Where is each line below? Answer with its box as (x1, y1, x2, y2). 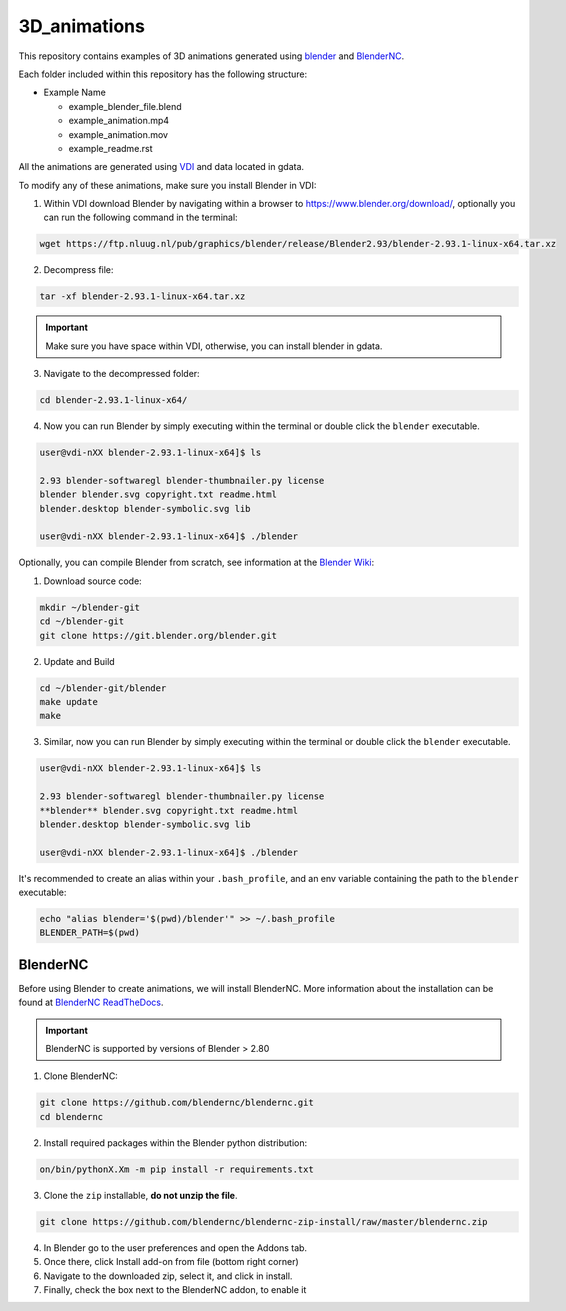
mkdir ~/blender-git (39, 601, 140, 613)
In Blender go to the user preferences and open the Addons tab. (43, 1241, 308, 1254)
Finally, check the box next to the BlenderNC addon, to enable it (43, 1283, 307, 1295)
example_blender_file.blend (68, 100, 182, 112)
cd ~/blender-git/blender (39, 682, 167, 694)
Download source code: (43, 575, 142, 587)
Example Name (43, 86, 107, 99)
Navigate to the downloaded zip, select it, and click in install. (43, 1270, 293, 1282)
